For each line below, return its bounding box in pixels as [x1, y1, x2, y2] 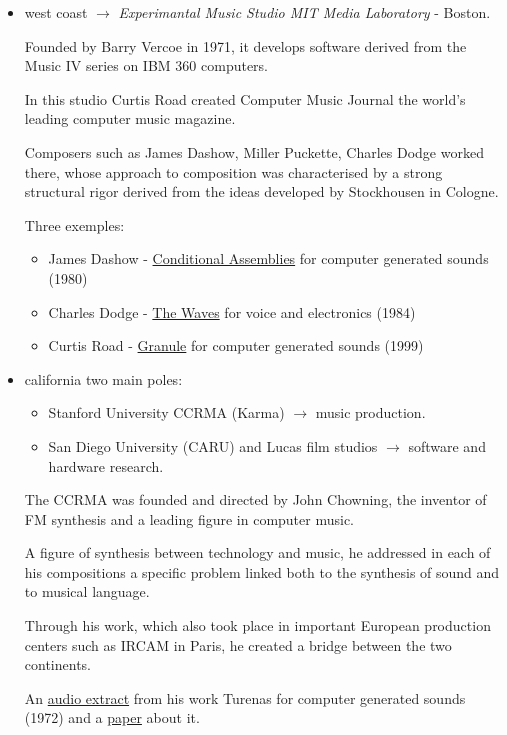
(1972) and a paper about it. [24, 707, 200, 728]
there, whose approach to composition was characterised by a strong [24, 161, 443, 182]
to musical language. [24, 581, 150, 602]
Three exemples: [24, 214, 125, 235]
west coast [24, 2, 88, 22]
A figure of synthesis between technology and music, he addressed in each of [24, 542, 491, 563]
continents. [24, 654, 91, 675]
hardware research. [48, 455, 164, 476]
